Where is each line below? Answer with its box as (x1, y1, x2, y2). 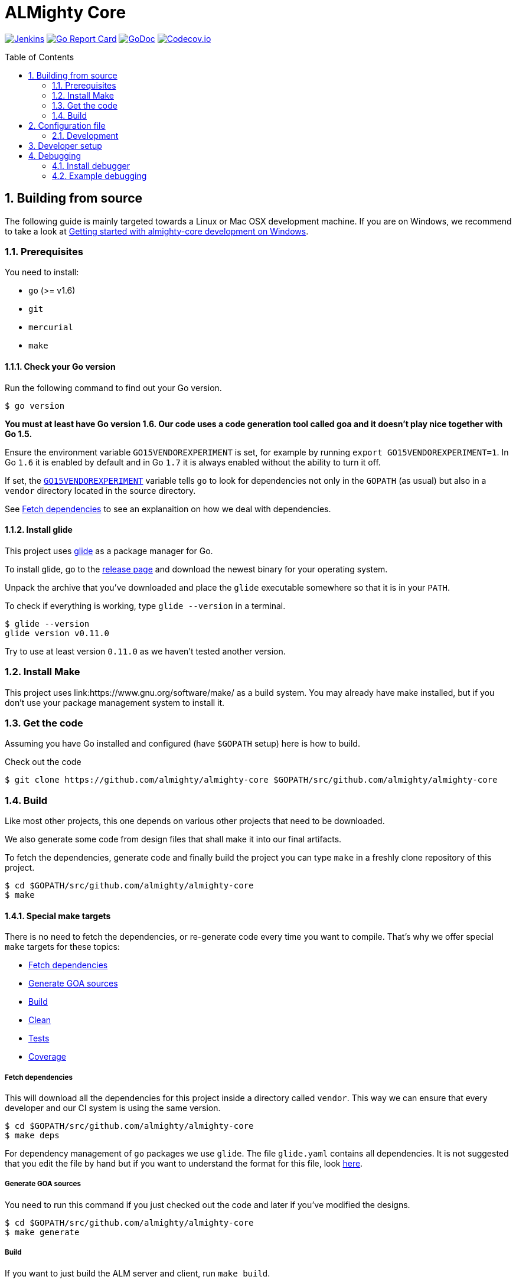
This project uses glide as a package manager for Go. (5, 545, 213, 556)
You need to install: (5, 267, 79, 278)
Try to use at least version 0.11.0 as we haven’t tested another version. (5, 646, 286, 656)
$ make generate (5, 1227, 80, 1237)
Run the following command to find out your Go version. (5, 382, 222, 393)
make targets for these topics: (5, 942, 120, 952)
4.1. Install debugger (52, 160, 130, 171)
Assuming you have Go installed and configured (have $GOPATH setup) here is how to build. (5, 738, 360, 749)
